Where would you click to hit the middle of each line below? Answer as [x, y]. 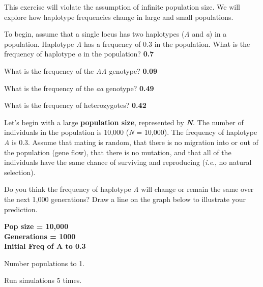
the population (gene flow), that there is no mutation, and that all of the [118, 152]
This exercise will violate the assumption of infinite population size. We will [122, 7]
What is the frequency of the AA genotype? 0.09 [81, 70]
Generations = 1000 [40, 236]
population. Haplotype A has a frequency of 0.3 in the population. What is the [127, 44]
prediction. [21, 209]
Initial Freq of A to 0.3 [45, 246]
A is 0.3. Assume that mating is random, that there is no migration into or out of [131, 142]
